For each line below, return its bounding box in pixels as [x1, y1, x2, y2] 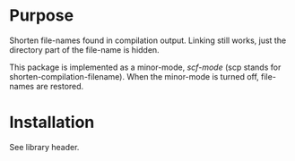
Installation [9, 113, 95, 132]
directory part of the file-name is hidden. [9, 44, 160, 55]
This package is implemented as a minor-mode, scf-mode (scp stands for [9, 62, 282, 72]
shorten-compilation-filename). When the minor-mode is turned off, [9, 71, 260, 81]
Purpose [9, 5, 74, 26]
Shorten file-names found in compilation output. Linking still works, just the [9, 35, 287, 46]
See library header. [9, 141, 80, 152]
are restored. [35, 80, 84, 91]
